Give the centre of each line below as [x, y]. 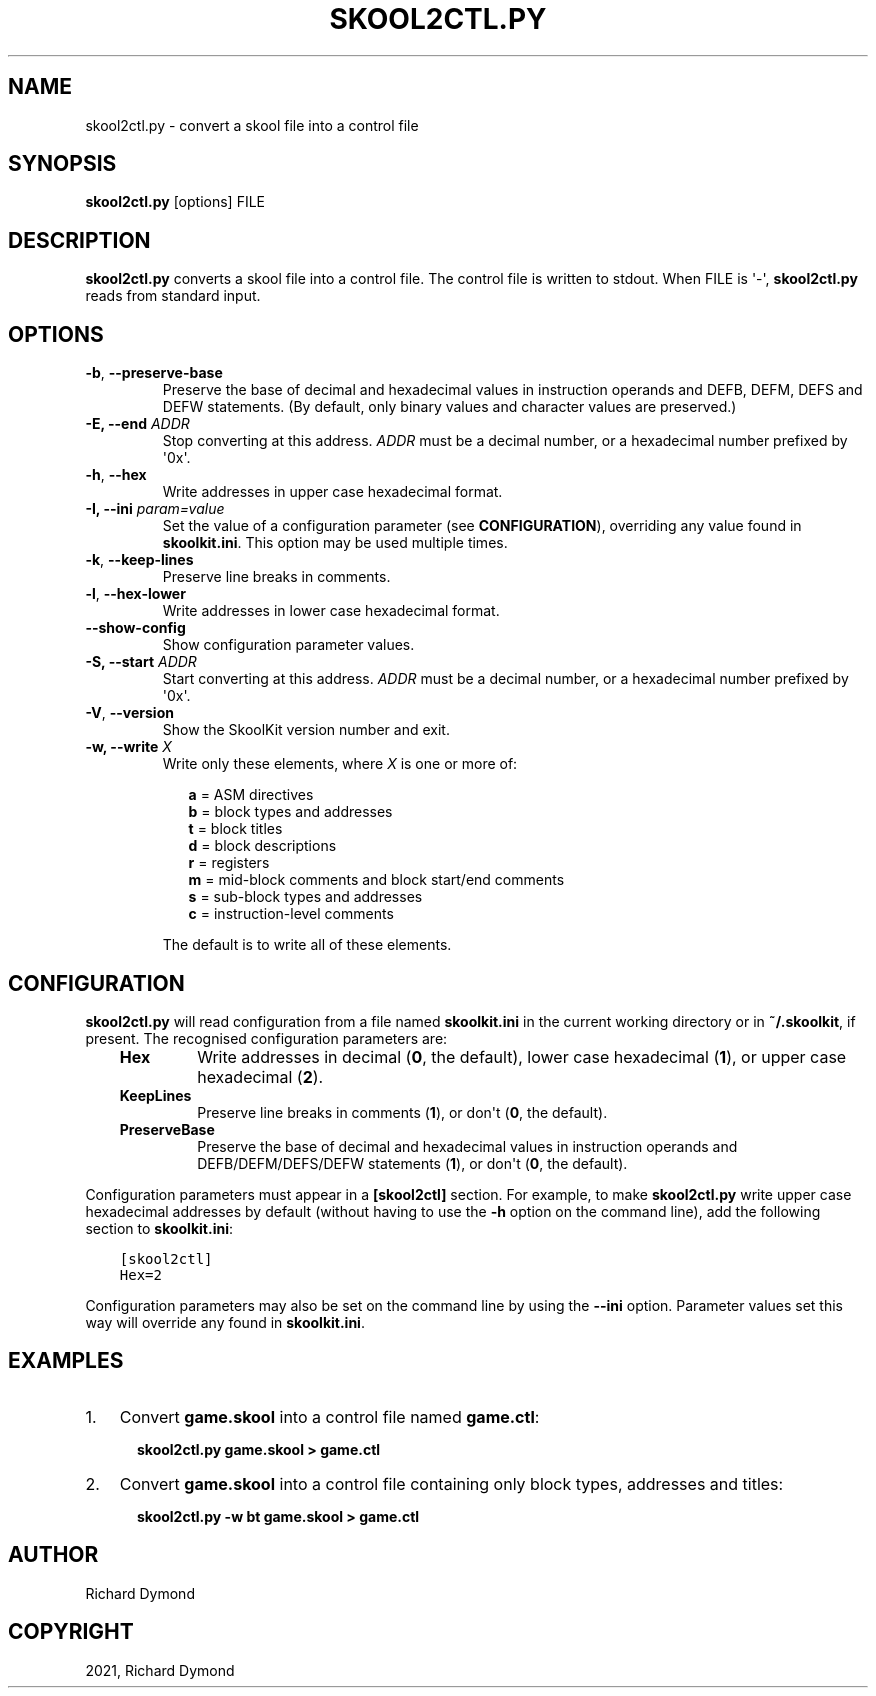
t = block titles [235, 829]
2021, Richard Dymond [160, 1670]
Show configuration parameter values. [288, 645]
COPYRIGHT [71, 1632]
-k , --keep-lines [139, 560]
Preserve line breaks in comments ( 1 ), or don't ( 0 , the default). [402, 1112]
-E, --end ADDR [137, 424]
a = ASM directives [251, 795]
